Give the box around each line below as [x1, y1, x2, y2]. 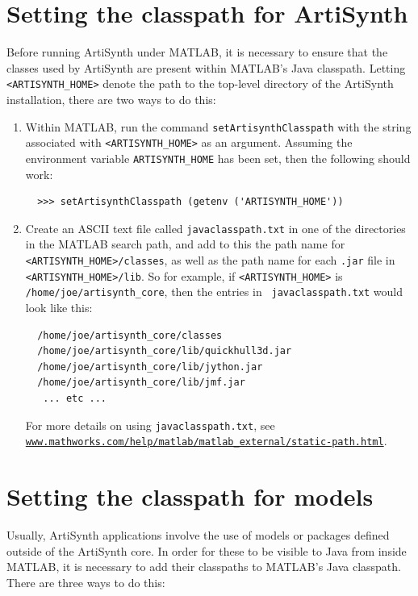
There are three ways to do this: [6, 573, 165, 590]
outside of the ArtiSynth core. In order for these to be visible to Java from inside [6, 542, 407, 559]
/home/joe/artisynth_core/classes [37, 329, 223, 341]
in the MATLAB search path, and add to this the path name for [25, 235, 345, 252]
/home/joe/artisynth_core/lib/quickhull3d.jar [37, 345, 292, 357]
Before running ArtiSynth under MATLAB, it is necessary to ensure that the [6, 44, 388, 60]
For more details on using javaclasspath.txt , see [25, 416, 275, 433]
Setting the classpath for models [6, 480, 374, 512]
